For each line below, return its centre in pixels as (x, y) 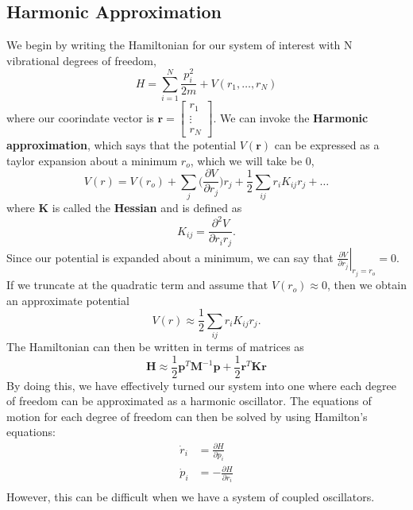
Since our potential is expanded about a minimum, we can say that (170, 257)
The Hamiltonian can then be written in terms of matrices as (155, 347)
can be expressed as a (327, 145)
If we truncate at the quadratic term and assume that (137, 285)
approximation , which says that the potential (122, 145)
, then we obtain (367, 285)
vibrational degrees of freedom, (81, 60)
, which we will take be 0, (252, 160)
